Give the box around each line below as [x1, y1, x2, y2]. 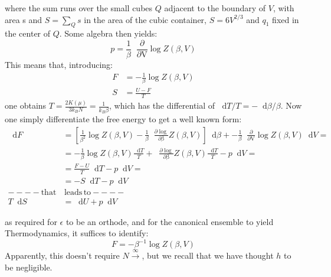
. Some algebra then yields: [59, 27, 158, 40]
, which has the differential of [109, 99, 215, 112]
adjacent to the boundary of [164, 2, 266, 14]
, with [273, 2, 294, 14]
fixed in [272, 13, 299, 25]
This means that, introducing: [5, 58, 113, 71]
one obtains [5, 99, 47, 112]
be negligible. [5, 260, 53, 273]
